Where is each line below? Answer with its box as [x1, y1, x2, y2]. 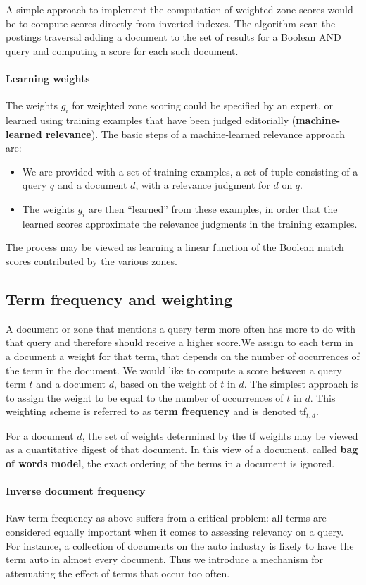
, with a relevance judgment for [135, 178, 270, 192]
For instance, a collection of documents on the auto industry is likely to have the [6, 538, 354, 553]
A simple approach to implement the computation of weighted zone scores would [6, 2, 353, 16]
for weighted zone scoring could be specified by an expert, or [72, 98, 334, 113]
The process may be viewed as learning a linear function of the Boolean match [6, 240, 344, 254]
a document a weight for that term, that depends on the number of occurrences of [6, 348, 360, 363]
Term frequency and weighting [6, 288, 233, 309]
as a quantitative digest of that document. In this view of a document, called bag [6, 442, 358, 457]
